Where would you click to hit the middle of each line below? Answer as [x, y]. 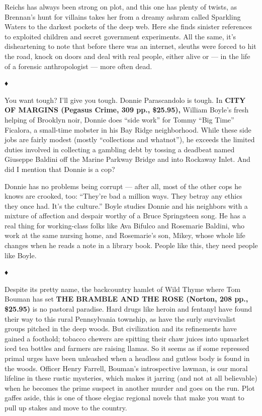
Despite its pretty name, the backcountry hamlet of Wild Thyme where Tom [123, 289]
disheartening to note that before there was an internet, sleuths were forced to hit [130, 46]
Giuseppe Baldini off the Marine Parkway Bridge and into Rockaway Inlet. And [127, 159]
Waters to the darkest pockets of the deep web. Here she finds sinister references [128, 26]
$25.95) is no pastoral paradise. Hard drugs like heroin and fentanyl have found [128, 309]
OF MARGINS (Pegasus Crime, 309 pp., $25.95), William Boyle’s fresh [127, 110]
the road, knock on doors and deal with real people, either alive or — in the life [127, 56]
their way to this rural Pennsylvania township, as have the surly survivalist [120, 318]
